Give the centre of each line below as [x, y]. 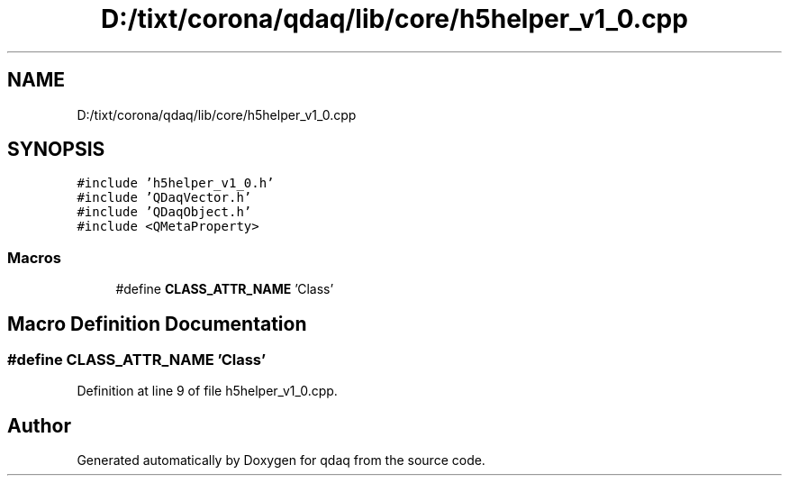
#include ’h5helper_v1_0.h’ [176, 183]
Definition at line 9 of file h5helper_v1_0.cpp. [207, 391]
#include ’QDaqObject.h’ [164, 212]
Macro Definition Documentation [157, 324]
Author [39, 425]
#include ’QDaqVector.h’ [164, 198]
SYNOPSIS [56, 150]
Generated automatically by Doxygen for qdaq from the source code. [281, 460]
